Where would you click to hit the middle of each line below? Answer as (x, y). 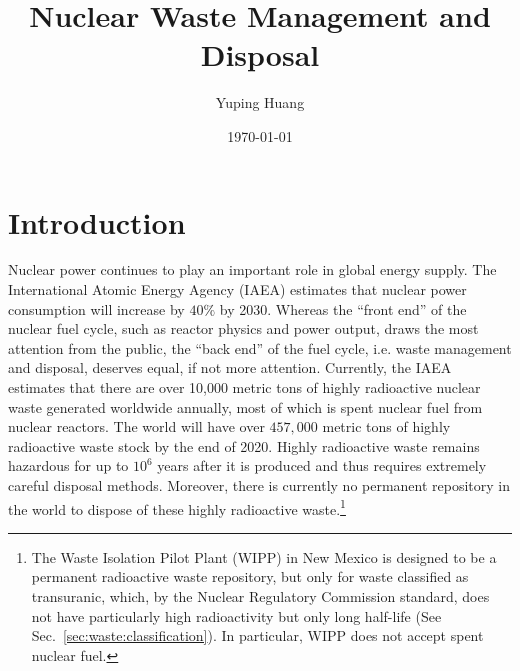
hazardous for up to (68, 465)
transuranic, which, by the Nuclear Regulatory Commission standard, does (260, 596)
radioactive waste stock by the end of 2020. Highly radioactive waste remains (244, 445)
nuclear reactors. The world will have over (136, 426)
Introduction (97, 221)
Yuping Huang (260, 102)
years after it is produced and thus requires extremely (322, 465)
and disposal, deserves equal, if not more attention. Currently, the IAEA (230, 367)
